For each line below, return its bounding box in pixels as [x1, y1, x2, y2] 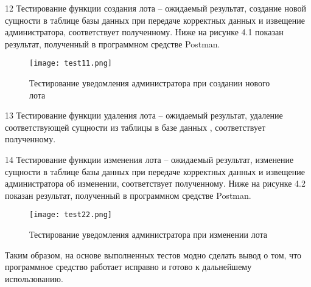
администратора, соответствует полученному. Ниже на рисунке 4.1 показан [5, 26, 284, 38]
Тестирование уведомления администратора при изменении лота [29, 228, 267, 241]
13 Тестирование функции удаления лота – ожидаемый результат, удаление [5, 109, 283, 122]
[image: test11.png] [29, 59, 113, 68]
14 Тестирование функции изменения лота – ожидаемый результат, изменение [5, 153, 294, 165]
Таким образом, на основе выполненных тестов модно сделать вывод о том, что [5, 248, 302, 261]
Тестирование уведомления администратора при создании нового [29, 77, 270, 89]
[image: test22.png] [29, 210, 113, 220]
